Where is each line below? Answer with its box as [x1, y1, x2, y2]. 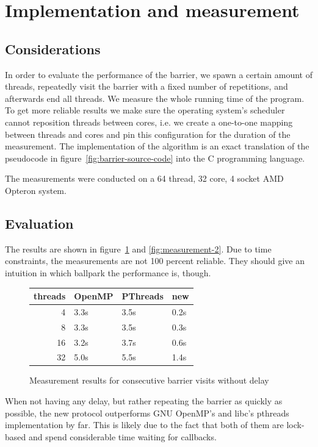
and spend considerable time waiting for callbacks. [28, 430, 217, 443]
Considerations [5, 39, 101, 58]
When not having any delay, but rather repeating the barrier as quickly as [5, 395, 283, 407]
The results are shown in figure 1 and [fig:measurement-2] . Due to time [5, 242, 272, 255]
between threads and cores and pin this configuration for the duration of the [5, 127, 291, 140]
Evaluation [5, 213, 74, 232]
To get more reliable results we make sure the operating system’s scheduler [5, 104, 285, 116]
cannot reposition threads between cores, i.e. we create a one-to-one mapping [5, 115, 293, 128]
